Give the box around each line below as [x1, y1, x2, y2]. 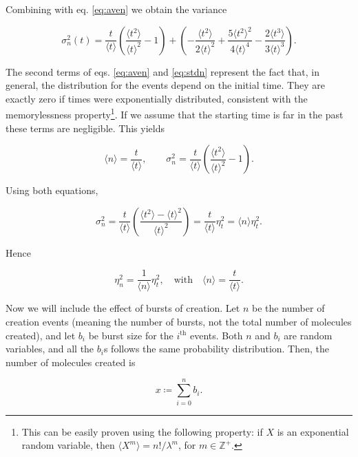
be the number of [252, 301, 325, 315]
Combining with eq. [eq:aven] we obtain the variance [6, 2, 227, 16]
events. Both [190, 328, 243, 342]
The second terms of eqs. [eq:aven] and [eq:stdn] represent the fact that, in [6, 64, 319, 78]
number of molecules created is [6, 354, 136, 369]
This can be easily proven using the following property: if [21, 424, 263, 438]
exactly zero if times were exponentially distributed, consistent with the [6, 91, 308, 105]
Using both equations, [6, 183, 98, 198]
